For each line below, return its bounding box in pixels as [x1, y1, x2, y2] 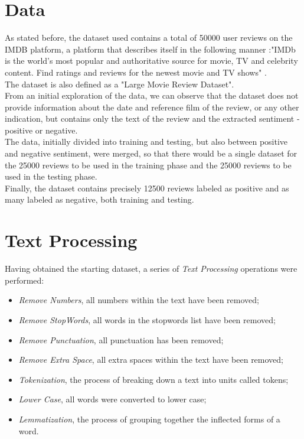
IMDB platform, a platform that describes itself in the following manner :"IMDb [5, 43, 296, 55]
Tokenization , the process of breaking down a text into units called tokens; [18, 373, 289, 385]
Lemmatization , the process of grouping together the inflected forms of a [18, 412, 280, 425]
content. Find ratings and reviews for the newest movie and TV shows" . [5, 66, 267, 78]
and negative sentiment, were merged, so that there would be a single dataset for [5, 147, 298, 160]
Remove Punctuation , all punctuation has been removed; [18, 333, 224, 346]
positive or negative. [5, 123, 78, 136]
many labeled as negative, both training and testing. [5, 193, 194, 206]
